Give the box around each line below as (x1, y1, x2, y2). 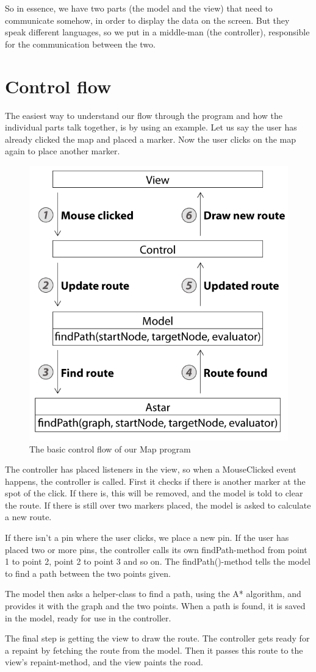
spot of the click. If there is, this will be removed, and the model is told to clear (5, 487, 303, 499)
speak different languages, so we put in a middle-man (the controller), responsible (5, 26, 310, 38)
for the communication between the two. (5, 37, 156, 50)
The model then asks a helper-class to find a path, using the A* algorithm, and (5, 587, 301, 600)
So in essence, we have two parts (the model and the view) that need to (5, 2, 273, 14)
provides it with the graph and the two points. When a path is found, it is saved (5, 599, 306, 612)
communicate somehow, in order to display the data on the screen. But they (5, 13, 290, 26)
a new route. (5, 510, 52, 523)
